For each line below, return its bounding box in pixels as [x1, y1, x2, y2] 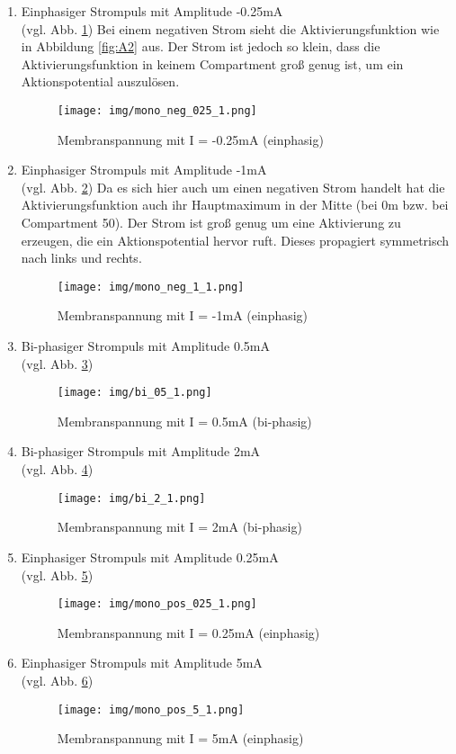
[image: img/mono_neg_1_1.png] [57, 280, 245, 293]
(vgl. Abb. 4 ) [21, 460, 94, 479]
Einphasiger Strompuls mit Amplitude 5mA [21, 653, 263, 672]
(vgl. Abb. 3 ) [21, 354, 94, 373]
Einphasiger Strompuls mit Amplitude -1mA [21, 160, 267, 179]
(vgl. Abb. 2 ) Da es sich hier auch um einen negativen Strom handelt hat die [21, 177, 445, 196]
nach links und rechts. [21, 248, 142, 267]
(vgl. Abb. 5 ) [21, 565, 94, 584]
